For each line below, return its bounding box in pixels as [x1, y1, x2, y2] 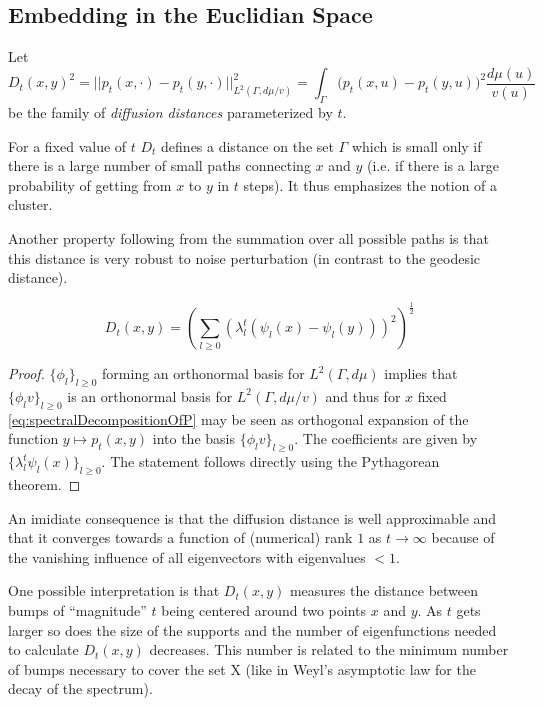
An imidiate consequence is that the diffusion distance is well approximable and [8, 507, 497, 528]
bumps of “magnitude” [8, 599, 147, 620]
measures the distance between [289, 580, 479, 601]
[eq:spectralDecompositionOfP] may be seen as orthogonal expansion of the [8, 408, 469, 429]
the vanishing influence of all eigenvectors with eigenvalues [8, 546, 366, 567]
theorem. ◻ [8, 473, 81, 494]
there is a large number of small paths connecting [8, 155, 311, 176]
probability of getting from [8, 174, 172, 195]
